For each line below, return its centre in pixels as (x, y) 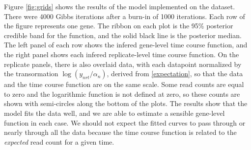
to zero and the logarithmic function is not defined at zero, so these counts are (122, 94)
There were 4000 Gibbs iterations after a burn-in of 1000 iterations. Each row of (125, 16)
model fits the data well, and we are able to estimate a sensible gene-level (114, 113)
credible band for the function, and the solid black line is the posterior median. (123, 35)
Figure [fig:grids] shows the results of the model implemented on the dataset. (120, 6)
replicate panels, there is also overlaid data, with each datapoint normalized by (123, 64)
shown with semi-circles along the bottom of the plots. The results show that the (126, 103)
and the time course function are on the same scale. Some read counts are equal (124, 84)
